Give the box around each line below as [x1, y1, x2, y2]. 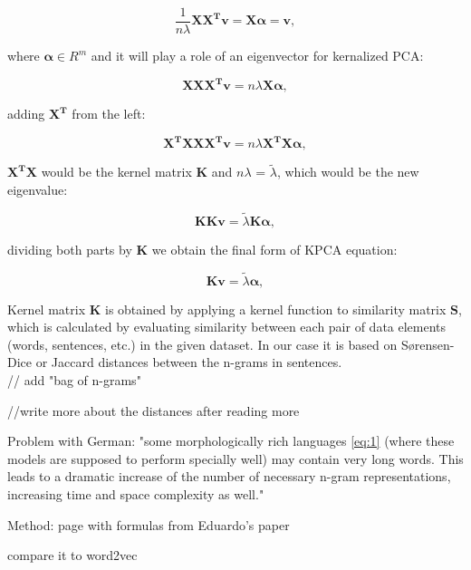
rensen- [414, 334, 455, 353]
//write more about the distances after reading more [7, 401, 300, 420]
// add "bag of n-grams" [7, 371, 141, 390]
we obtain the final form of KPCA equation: [151, 239, 398, 258]
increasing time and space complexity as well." [7, 485, 264, 504]
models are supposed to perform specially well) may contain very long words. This [7, 449, 464, 468]
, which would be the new [276, 162, 419, 181]
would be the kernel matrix [41, 162, 192, 181]
